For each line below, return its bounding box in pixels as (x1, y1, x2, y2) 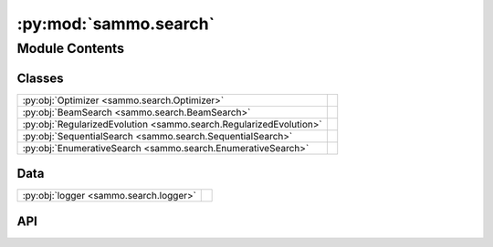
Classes (16, 70, 64, 86)
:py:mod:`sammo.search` (16, 14, 215, 34)
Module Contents (16, 40, 125, 57)
